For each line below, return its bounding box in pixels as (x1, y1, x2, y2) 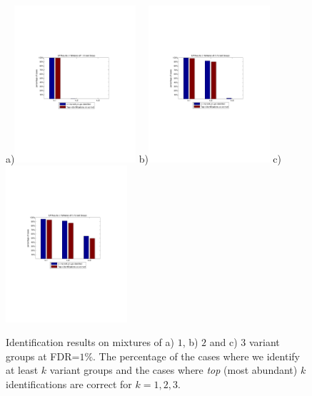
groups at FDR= (6, 348, 80, 363)
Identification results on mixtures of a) (6, 335, 174, 350)
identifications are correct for (6, 377, 132, 392)
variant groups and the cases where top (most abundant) (49, 362, 298, 377)
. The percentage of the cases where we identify (93, 348, 300, 363)
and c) (209, 335, 238, 350)
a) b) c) (6, 151, 281, 166)
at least (6, 362, 39, 377)
